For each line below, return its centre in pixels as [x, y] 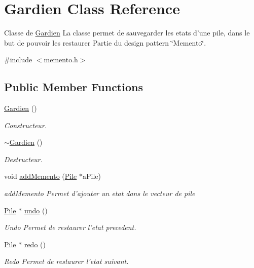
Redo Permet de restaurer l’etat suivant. [66, 261]
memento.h [61, 60]
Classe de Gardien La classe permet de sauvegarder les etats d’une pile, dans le [127, 33]
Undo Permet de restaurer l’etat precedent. [70, 227]
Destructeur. [24, 159]
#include [18, 60]
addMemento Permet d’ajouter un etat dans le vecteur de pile [100, 193]
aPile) [92, 176]
